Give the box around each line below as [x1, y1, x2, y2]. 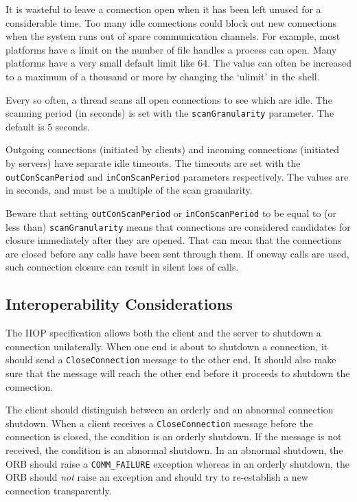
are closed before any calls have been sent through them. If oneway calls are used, [5, 246, 349, 260]
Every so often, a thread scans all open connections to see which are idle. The [5, 92, 332, 106]
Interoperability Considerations [5, 293, 233, 315]
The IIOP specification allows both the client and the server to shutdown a [5, 326, 321, 340]
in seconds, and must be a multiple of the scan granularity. [5, 183, 253, 197]
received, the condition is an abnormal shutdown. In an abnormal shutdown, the [5, 443, 343, 457]
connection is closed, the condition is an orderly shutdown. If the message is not [5, 429, 342, 444]
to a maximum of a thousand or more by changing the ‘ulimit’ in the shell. [5, 69, 320, 83]
